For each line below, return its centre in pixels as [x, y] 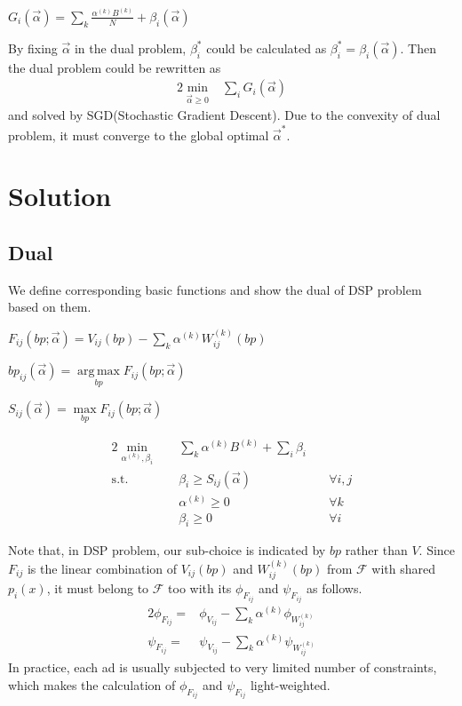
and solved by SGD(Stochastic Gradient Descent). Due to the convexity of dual [224, 115]
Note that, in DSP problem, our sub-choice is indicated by [167, 550]
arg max [99, 372]
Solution [60, 196]
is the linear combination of [102, 568]
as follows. [334, 588]
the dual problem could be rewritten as [115, 67]
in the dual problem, [130, 48]
